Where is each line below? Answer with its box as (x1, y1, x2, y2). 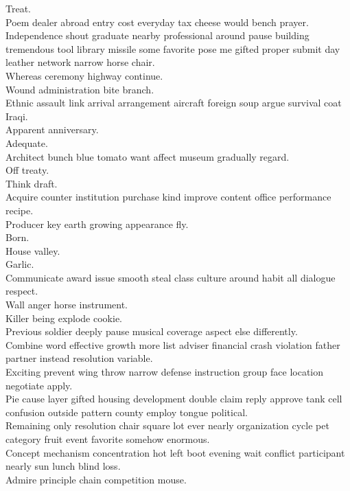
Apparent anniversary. (5, 122, 99, 137)
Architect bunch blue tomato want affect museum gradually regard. (5, 149, 290, 163)
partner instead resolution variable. (5, 351, 153, 365)
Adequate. (5, 135, 48, 150)
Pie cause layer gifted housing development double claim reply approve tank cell (5, 391, 342, 406)
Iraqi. (5, 109, 28, 123)
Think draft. (5, 176, 58, 190)
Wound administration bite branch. (5, 82, 154, 96)
